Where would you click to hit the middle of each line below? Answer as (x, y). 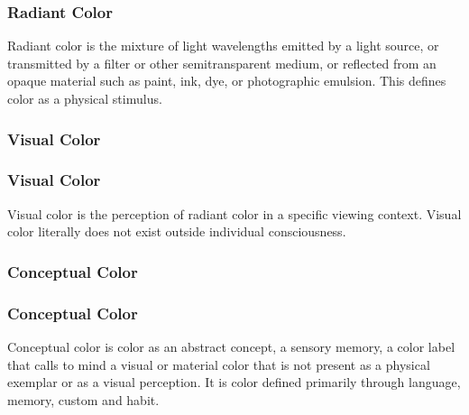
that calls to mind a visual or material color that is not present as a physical (219, 364)
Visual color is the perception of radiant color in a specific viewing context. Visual (234, 213)
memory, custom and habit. (83, 399)
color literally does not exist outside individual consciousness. (177, 231)
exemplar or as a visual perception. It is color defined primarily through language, (234, 382)
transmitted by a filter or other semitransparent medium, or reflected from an (222, 63)
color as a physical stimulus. (85, 98)
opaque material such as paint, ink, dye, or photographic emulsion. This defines (227, 81)
